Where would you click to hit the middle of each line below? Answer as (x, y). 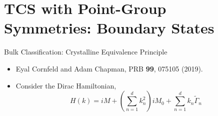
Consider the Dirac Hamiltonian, (66, 85)
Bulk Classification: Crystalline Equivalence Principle (86, 52)
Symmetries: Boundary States (109, 28)
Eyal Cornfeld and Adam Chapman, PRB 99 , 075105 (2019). (109, 68)
